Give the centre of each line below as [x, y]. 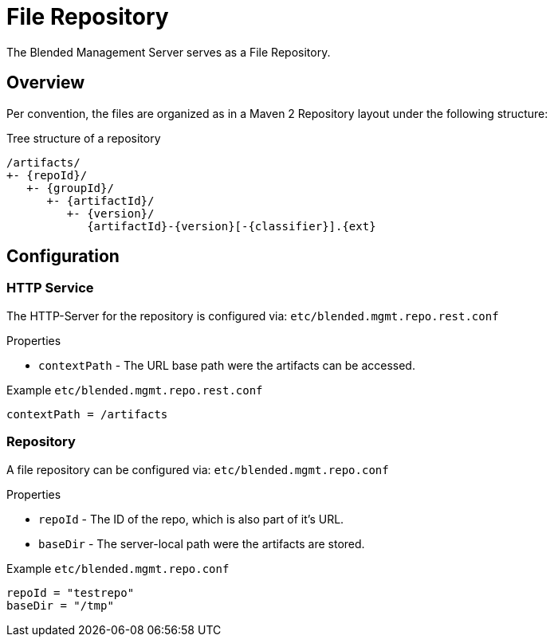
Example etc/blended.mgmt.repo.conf [118, 568]
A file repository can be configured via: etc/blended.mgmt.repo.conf [198, 469]
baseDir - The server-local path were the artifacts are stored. [202, 543]
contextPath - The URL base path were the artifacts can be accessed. [227, 365]
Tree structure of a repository [84, 138]
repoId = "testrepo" [71, 592]
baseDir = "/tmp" [60, 605]
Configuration [63, 257]
